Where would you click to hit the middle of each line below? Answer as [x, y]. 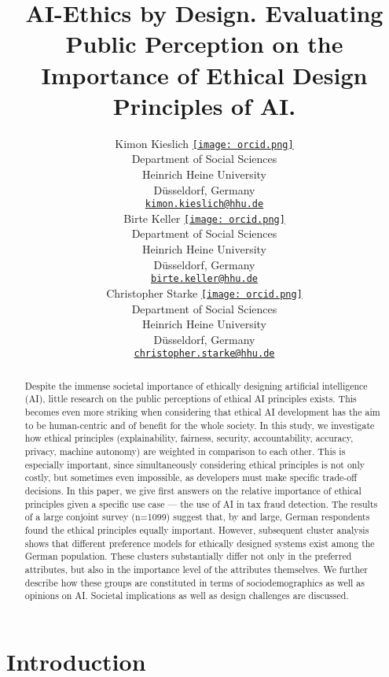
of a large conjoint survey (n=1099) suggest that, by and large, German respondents [197, 517]
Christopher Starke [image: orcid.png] [204, 292]
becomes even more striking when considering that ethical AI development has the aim [202, 412]
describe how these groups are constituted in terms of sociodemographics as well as [194, 582]
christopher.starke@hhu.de [204, 354]
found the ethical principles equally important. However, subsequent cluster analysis [197, 529]
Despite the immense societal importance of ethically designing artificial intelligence [196, 385]
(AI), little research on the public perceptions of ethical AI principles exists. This [191, 399]
